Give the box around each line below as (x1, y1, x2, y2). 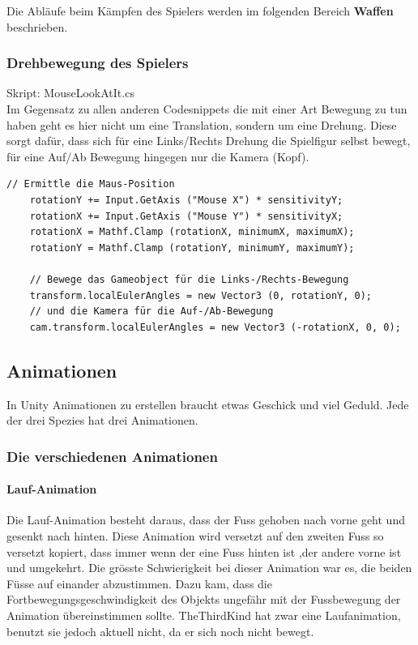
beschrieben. (6, 18, 68, 35)
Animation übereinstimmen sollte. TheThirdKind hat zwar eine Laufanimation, (6, 606, 401, 623)
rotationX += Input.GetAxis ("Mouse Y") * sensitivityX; (29, 210, 343, 222)
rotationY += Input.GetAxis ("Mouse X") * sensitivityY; (29, 194, 343, 206)
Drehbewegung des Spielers (6, 53, 189, 73)
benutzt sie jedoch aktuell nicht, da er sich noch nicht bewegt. (6, 622, 314, 639)
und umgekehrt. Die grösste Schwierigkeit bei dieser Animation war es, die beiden (6, 559, 412, 576)
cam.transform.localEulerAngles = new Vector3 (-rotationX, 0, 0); (29, 321, 401, 333)
